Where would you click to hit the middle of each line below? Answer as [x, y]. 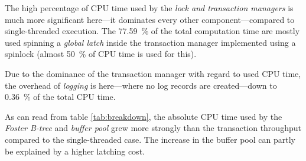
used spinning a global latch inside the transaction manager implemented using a [150, 42]
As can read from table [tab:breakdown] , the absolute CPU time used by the [144, 116]
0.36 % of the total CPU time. [60, 97]
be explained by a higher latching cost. [75, 151]
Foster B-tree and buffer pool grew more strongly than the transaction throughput [153, 128]
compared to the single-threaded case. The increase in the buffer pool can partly [150, 139]
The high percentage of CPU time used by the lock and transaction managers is [149, 8]
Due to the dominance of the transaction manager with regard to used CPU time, [153, 73]
